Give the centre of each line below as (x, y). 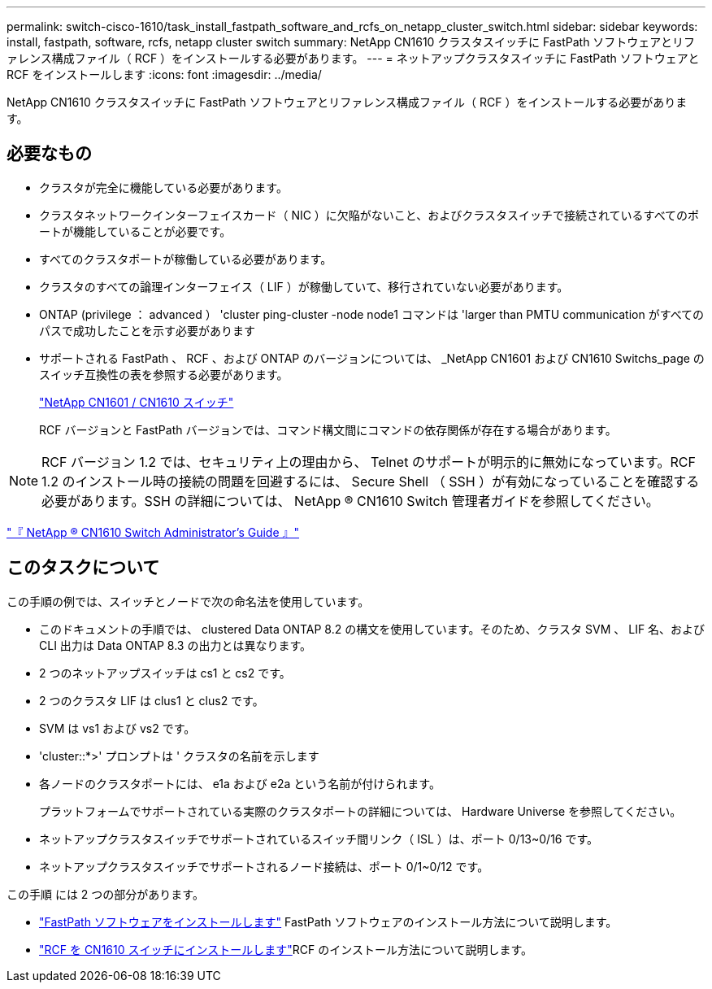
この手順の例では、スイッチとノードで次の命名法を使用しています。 (188, 601)
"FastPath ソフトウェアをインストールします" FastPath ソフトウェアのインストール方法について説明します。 (328, 921)
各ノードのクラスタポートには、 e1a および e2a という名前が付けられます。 (240, 783)
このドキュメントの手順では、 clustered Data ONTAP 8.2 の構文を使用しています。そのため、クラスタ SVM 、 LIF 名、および (372, 629)
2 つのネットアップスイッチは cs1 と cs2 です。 (165, 673)
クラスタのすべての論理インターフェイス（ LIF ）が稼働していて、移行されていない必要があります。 (304, 286)
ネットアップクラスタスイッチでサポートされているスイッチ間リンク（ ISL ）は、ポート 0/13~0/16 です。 (319, 839)
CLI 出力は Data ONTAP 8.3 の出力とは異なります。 (176, 645)
